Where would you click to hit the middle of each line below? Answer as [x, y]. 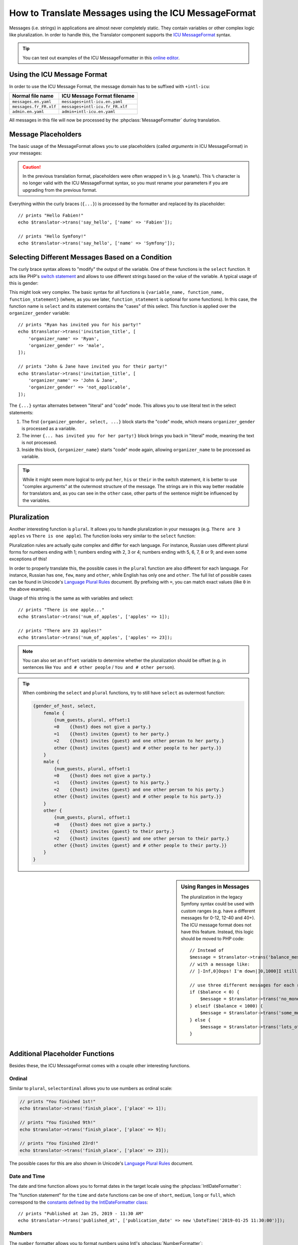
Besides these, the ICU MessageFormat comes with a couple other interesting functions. [100, 1065]
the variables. [37, 500]
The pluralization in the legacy [212, 897]
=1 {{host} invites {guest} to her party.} [112, 734]
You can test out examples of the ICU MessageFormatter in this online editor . [101, 58]
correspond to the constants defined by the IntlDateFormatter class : [79, 1202]
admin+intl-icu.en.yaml [89, 112]
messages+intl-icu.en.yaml [92, 102]
